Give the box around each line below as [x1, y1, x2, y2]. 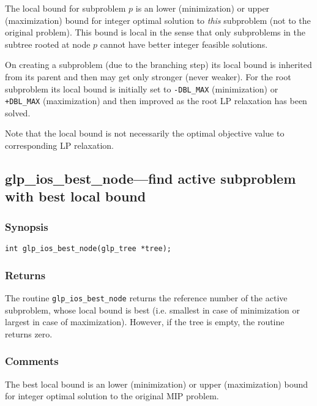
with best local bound [5, 187, 146, 206]
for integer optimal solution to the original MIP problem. [5, 389, 219, 402]
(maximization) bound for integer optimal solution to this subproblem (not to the [5, 13, 311, 26]
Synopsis [5, 219, 48, 234]
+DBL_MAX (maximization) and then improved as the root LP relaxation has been [5, 94, 307, 107]
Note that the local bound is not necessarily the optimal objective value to [5, 127, 285, 140]
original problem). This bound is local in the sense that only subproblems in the [5, 26, 306, 39]
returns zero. [5, 327, 53, 340]
